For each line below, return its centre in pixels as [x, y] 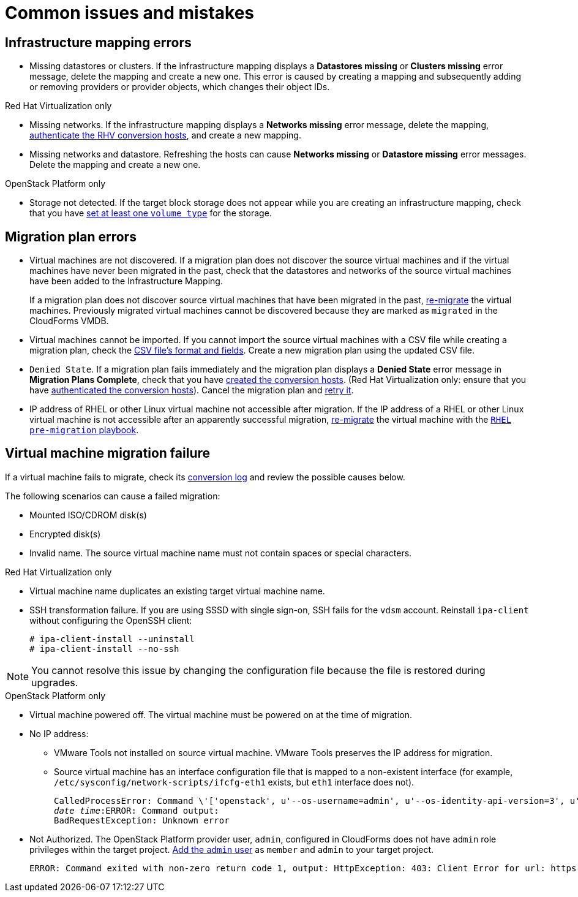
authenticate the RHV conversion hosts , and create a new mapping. [165, 135]
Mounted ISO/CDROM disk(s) [88, 515]
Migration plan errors [71, 237]
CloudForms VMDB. [69, 321]
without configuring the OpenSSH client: [111, 620]
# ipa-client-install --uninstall [112, 639]
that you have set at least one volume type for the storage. [151, 213]
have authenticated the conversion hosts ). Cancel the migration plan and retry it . [192, 390]
